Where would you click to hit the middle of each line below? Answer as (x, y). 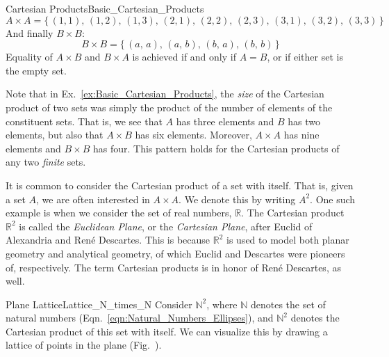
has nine (301, 135)
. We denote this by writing (237, 199)
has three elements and (225, 121)
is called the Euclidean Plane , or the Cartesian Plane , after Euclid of (166, 226)
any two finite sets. (46, 162)
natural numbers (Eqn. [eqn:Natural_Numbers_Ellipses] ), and (140, 318)
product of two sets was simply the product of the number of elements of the (169, 107)
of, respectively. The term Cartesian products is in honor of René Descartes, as (173, 267)
